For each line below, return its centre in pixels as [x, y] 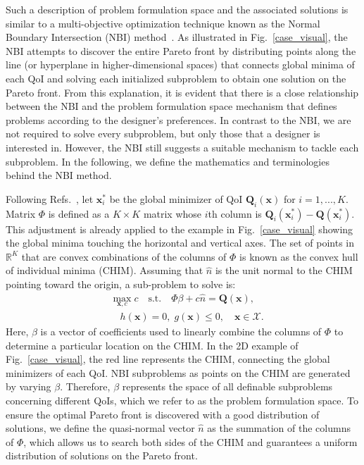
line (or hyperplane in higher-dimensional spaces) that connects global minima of [180, 64]
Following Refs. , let [50, 198]
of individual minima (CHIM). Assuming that [105, 270]
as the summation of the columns [279, 428]
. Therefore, [85, 386]
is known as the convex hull [299, 256]
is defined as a [79, 213]
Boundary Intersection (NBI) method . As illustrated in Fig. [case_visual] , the [177, 37]
